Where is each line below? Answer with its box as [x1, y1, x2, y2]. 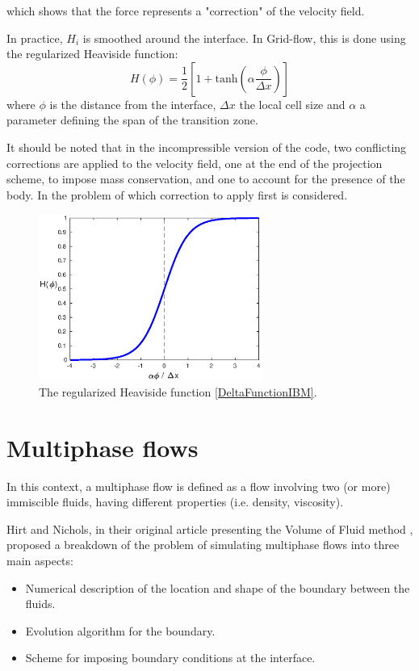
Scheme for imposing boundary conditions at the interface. [25, 649, 316, 666]
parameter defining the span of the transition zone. [6, 111, 258, 128]
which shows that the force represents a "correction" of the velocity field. [6, 2, 365, 19]
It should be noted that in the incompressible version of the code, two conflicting [6, 138, 407, 155]
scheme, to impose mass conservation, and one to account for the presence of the [6, 170, 405, 187]
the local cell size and [239, 95, 346, 112]
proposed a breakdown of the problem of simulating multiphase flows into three [6, 536, 400, 553]
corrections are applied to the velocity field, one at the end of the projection [6, 154, 383, 171]
